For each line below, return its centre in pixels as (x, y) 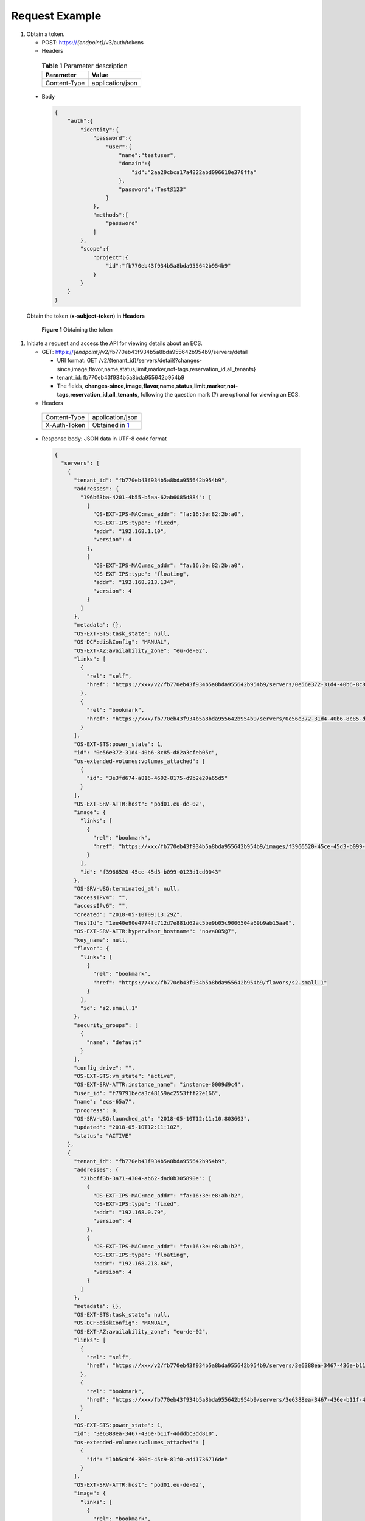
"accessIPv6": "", (101, 906)
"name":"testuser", (148, 155)
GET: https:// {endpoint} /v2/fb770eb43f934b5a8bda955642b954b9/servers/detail (145, 352)
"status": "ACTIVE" (103, 1136)
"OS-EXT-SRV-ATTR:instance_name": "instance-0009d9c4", (159, 1085)
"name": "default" (114, 1042)
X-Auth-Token (65, 425)
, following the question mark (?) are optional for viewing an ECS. (219, 394)
